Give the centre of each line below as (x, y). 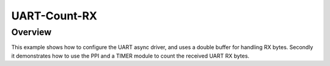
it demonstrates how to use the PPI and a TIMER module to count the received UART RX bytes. (130, 56)
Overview (31, 32)
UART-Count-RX (54, 16)
